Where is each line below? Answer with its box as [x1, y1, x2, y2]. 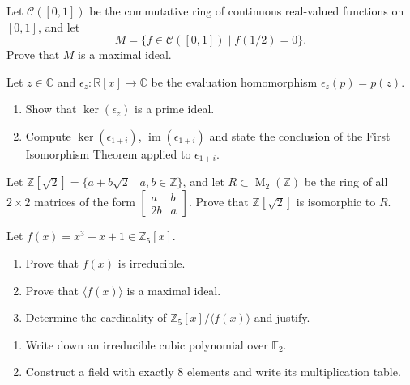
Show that [25, 100, 77, 117]
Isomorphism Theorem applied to [25, 145, 191, 162]
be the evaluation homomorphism [151, 73, 318, 90]
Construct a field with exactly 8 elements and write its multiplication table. [25, 363, 401, 380]
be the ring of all [304, 173, 388, 190]
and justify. [254, 309, 310, 326]
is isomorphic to [296, 193, 376, 210]
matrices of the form [34, 193, 135, 210]
